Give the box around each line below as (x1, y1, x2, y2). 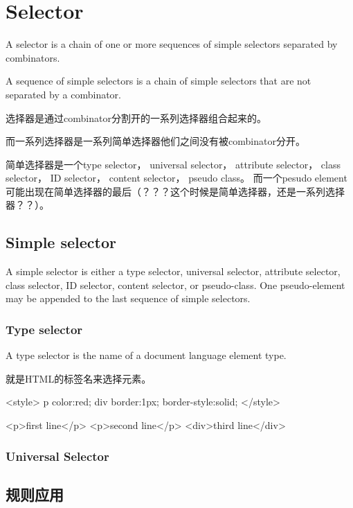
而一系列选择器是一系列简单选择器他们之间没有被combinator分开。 (6, 134, 305, 148)
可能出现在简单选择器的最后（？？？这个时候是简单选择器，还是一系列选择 (6, 184, 345, 198)
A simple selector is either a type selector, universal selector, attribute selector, (6, 264, 341, 279)
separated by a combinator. (6, 87, 121, 101)
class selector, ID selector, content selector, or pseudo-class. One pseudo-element (6, 277, 345, 292)
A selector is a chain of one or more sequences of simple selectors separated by (6, 37, 338, 51)
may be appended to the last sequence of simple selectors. (6, 291, 251, 306)
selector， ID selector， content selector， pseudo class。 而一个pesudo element (6, 170, 347, 185)
